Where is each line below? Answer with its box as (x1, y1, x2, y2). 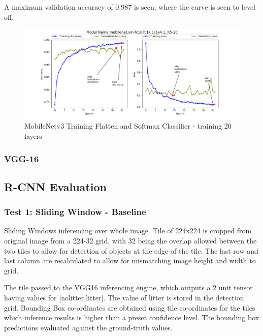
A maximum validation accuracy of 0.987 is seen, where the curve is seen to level (4, 2, 256, 12)
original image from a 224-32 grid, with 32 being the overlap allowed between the (4, 235, 257, 246)
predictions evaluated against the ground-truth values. (4, 322, 173, 332)
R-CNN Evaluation (4, 178, 107, 194)
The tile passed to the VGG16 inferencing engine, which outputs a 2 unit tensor (4, 282, 253, 293)
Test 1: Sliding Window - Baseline (4, 205, 146, 218)
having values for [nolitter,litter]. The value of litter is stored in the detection (4, 292, 244, 303)
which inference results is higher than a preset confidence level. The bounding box (4, 312, 259, 323)
